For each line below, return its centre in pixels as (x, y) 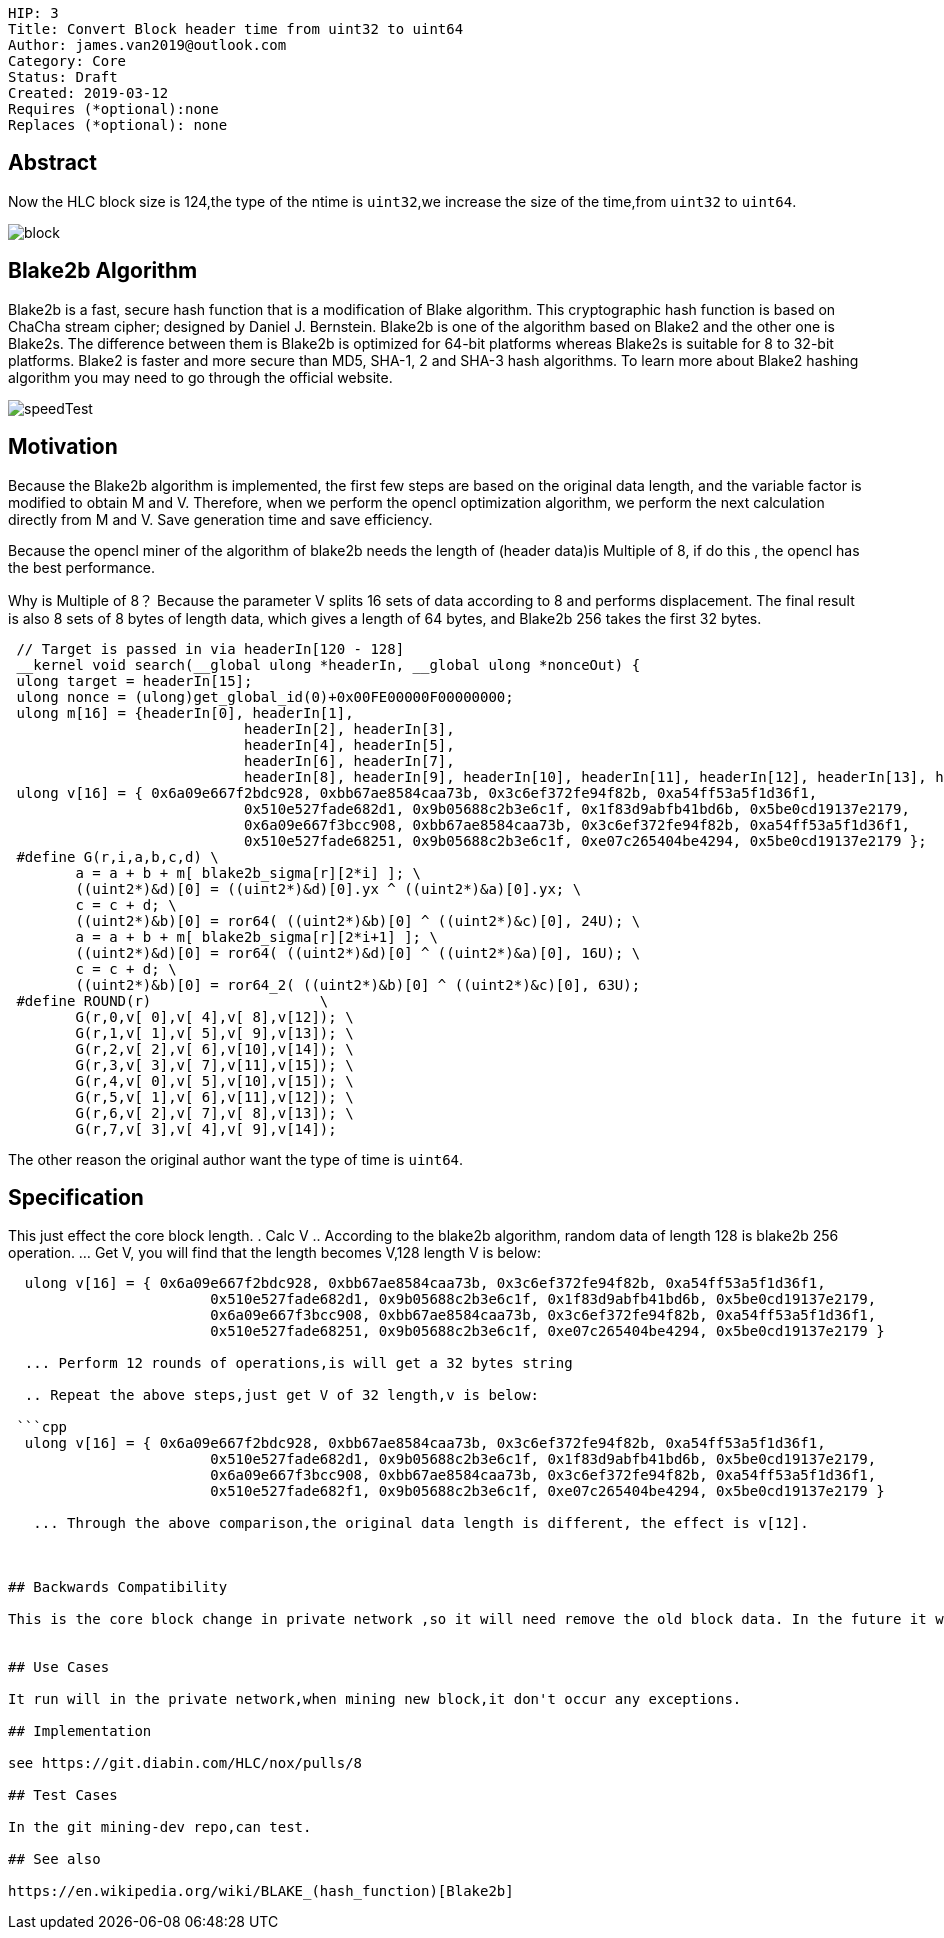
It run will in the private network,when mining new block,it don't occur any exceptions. (375, 1699)
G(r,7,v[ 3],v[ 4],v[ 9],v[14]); (206, 1128)
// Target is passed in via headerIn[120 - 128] (210, 648)
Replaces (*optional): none (118, 125)
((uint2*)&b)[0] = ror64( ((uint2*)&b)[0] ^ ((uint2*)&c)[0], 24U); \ (358, 920)
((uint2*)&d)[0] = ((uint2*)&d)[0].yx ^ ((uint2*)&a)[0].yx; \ (328, 888)
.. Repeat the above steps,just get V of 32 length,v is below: (282, 1395)
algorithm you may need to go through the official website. (200, 377)
